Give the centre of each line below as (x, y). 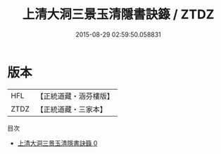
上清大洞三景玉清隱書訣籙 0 (57, 143)
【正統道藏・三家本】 (72, 109)
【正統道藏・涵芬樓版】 (75, 96)
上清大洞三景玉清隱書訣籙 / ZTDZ (118, 14)
